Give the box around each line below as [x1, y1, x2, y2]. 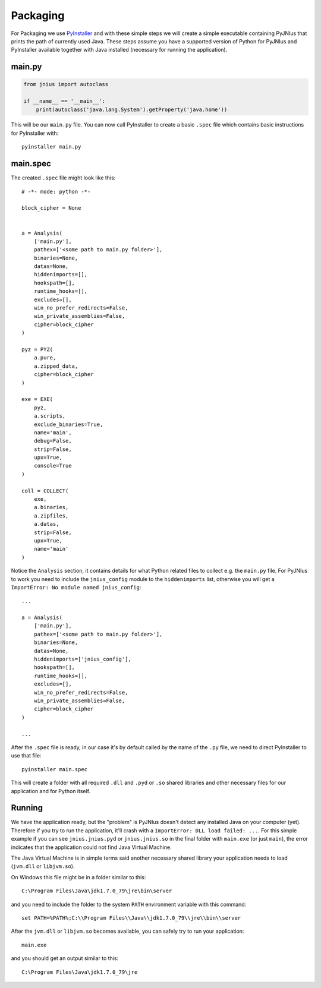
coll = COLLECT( [21, 487, 69, 494]
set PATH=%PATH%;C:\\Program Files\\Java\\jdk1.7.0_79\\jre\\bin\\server [21, 914, 241, 921]
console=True [33, 462, 72, 469]
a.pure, [33, 354, 56, 361]
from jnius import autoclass [23, 81, 109, 88]
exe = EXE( [21, 396, 53, 403]
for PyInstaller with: [11, 130, 59, 137]
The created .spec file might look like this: [11, 174, 116, 181]
